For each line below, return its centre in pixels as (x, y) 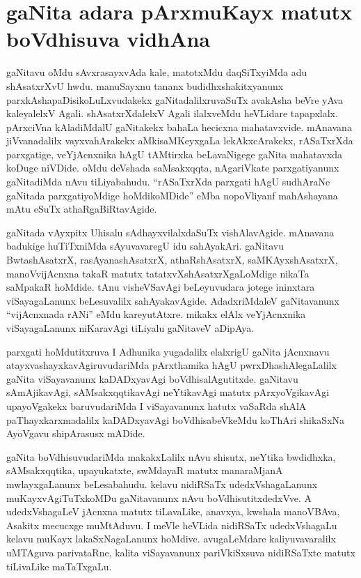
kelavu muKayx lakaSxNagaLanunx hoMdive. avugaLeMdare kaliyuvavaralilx (171, 539)
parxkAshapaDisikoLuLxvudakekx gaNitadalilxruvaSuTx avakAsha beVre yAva (175, 99)
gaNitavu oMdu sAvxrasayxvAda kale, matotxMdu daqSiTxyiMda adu (157, 72)
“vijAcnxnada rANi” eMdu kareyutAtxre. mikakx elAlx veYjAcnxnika (156, 314)
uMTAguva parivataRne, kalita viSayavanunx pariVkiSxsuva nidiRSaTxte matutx (181, 552)
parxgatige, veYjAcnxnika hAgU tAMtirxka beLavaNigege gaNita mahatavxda (174, 154)
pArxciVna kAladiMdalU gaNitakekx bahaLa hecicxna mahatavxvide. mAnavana (179, 127)
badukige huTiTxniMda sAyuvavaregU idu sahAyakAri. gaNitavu (145, 246)
